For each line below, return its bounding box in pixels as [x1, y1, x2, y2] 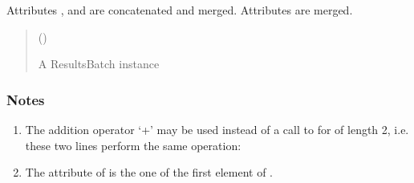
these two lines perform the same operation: [25, 136, 241, 153]
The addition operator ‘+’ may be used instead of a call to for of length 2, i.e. [25, 121, 409, 137]
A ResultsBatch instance [38, 55, 160, 72]
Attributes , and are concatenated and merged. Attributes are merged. [6, 2, 353, 18]
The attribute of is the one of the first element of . [25, 164, 274, 181]
